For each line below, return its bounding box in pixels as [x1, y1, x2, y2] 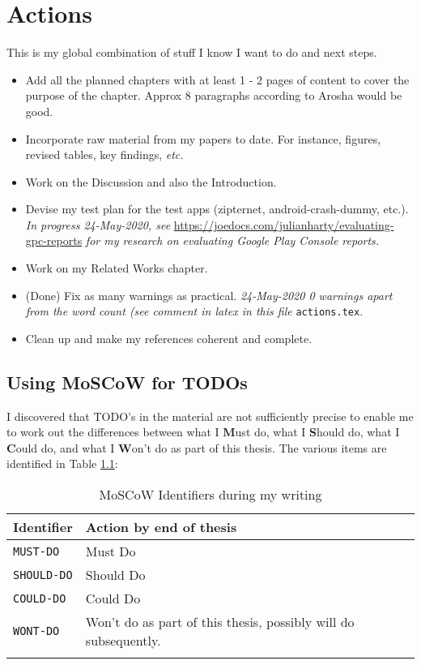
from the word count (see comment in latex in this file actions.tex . [25, 302, 364, 320]
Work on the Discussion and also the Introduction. [25, 173, 277, 190]
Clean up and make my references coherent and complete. [25, 329, 313, 346]
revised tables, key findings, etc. [25, 146, 184, 163]
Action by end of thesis [85, 517, 237, 537]
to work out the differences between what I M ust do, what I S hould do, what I [6, 423, 400, 440]
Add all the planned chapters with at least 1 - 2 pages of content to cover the [25, 71, 410, 88]
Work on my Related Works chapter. [25, 260, 208, 277]
